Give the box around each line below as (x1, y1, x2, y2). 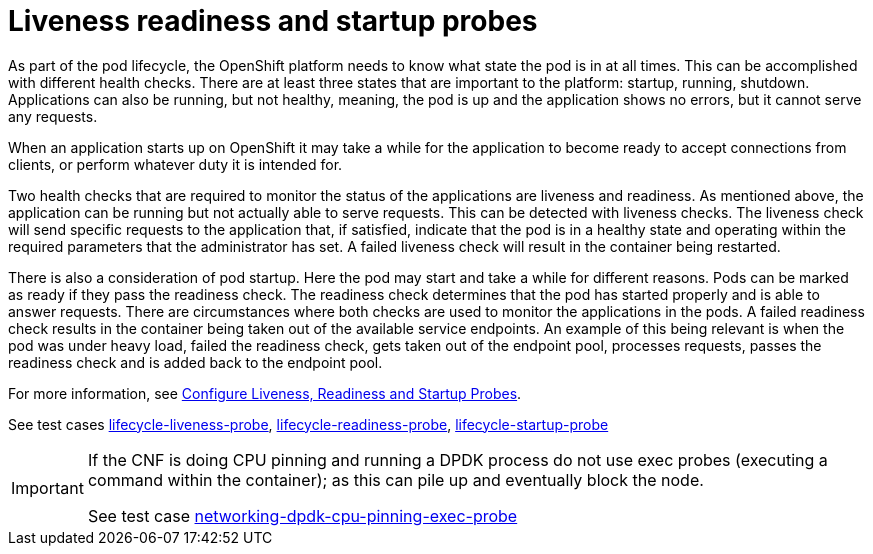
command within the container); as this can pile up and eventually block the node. (87, 469, 704, 490)
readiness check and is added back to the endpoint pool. (8, 353, 383, 371)
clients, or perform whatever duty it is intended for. (8, 155, 343, 173)
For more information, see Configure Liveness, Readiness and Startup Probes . (8, 384, 522, 402)
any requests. (8, 107, 98, 125)
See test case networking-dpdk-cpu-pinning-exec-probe (87, 505, 518, 526)
